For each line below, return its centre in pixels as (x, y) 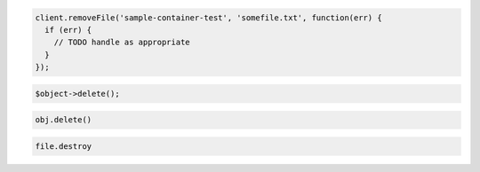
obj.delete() (64, 120)
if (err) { (68, 30)
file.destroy (64, 146)
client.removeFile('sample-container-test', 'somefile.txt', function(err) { (208, 17)
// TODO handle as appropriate (122, 43)
